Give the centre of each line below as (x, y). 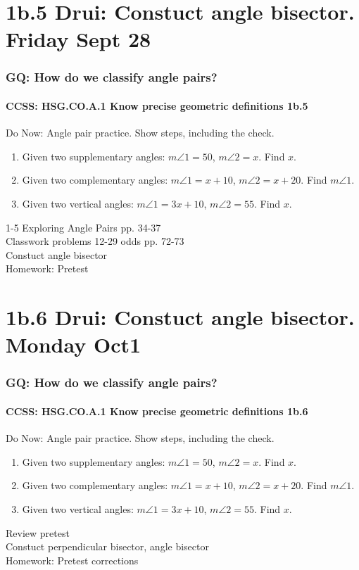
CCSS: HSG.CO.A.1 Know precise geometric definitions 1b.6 (157, 411)
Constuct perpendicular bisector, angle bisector (107, 546)
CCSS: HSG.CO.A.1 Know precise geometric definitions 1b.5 (157, 106)
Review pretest (38, 532)
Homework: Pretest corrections (72, 560)
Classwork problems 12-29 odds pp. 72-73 (95, 241)
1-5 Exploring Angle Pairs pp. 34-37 (83, 227)
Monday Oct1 (74, 344)
